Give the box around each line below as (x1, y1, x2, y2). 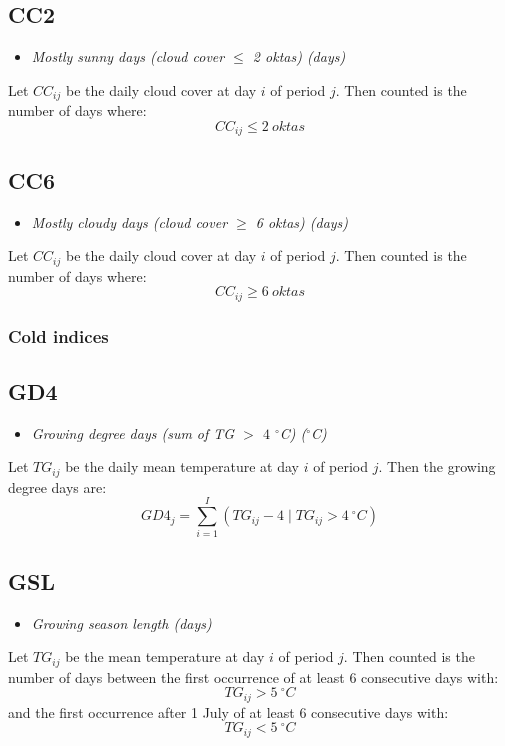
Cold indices (8, 323, 109, 348)
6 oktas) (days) (255, 211, 349, 232)
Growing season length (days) (31, 612, 212, 633)
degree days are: (8, 476, 107, 497)
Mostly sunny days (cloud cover (31, 46, 225, 67)
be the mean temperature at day (65, 646, 265, 667)
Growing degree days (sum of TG (31, 422, 235, 443)
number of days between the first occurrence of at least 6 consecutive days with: (8, 666, 499, 687)
